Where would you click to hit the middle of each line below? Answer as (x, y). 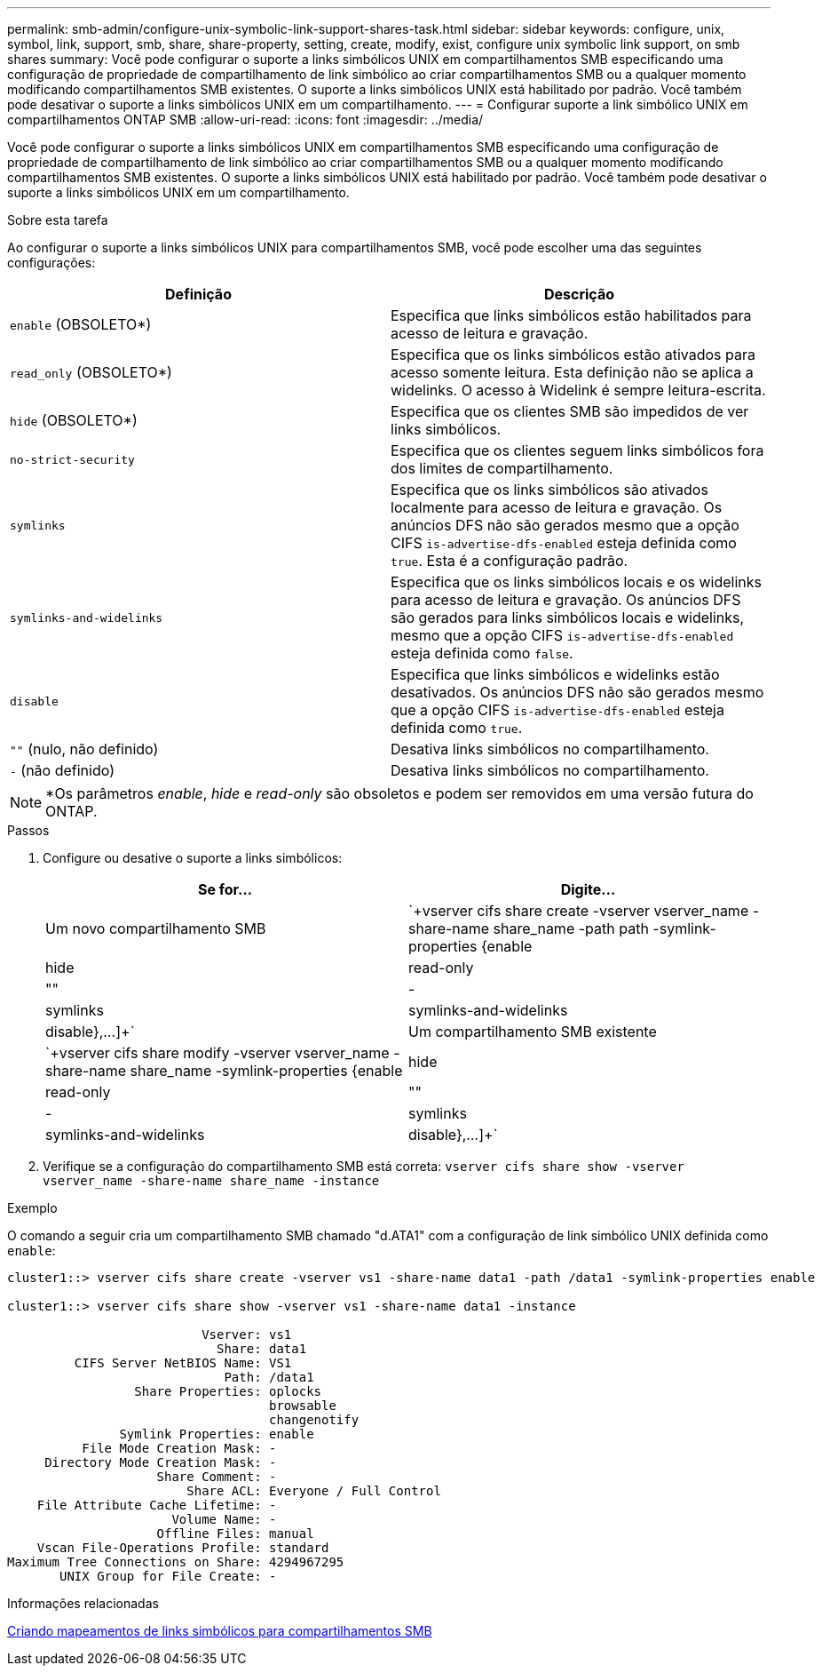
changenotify (314, 1420)
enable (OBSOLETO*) (81, 324)
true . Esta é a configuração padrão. (510, 561)
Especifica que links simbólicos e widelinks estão (555, 674)
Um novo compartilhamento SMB (156, 928)
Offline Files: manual (235, 1534)
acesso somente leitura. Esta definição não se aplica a (572, 372)
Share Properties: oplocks (228, 1391)
